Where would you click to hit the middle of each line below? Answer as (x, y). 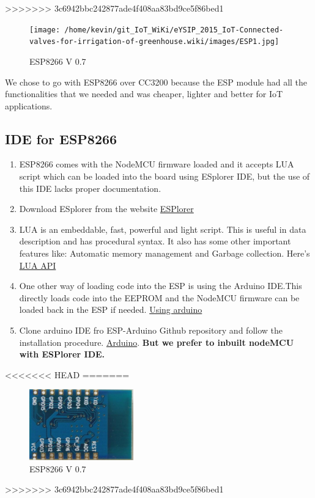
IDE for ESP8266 (61, 138)
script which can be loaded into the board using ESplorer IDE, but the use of (165, 176)
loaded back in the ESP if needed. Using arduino (111, 309)
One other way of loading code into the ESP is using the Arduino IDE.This (161, 286)
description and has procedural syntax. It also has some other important (155, 241)
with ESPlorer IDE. (62, 354)
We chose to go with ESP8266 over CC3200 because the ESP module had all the (156, 82)
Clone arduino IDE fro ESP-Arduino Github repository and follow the (151, 330)
